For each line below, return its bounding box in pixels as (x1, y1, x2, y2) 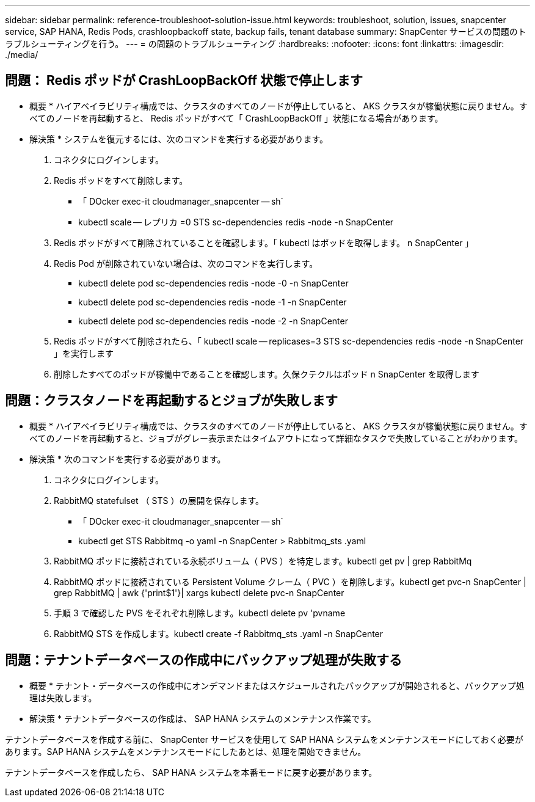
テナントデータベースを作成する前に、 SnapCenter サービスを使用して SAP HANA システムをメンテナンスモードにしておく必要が (5, 734, 523, 745)
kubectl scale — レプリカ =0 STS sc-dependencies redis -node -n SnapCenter (78, 216, 394, 227)
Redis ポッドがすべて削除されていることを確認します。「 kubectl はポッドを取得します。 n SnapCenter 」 (54, 237, 474, 248)
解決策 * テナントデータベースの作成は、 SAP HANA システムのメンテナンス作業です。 (29, 713, 376, 724)
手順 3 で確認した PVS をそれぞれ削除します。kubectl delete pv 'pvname (54, 607, 346, 618)
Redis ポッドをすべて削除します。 (54, 175, 188, 186)
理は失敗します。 (29, 692, 97, 703)
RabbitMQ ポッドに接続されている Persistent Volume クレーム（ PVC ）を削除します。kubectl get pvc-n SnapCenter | (54, 576, 526, 587)
